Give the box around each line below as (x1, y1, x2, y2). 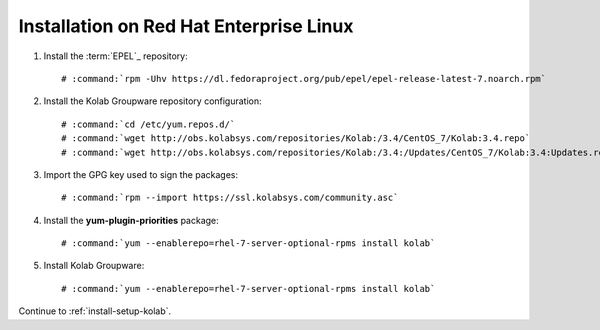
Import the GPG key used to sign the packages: (43, 168, 239, 180)
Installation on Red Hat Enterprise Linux (18, 15, 354, 37)
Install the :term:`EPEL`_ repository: (43, 50, 189, 62)
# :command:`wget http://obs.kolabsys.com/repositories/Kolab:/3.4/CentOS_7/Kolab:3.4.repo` (61, 133, 531, 144)
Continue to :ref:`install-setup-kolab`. (18, 305, 172, 317)
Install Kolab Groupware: (43, 260, 145, 272)
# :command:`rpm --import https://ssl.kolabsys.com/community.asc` (61, 192, 399, 204)
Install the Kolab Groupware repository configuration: (43, 95, 262, 107)
